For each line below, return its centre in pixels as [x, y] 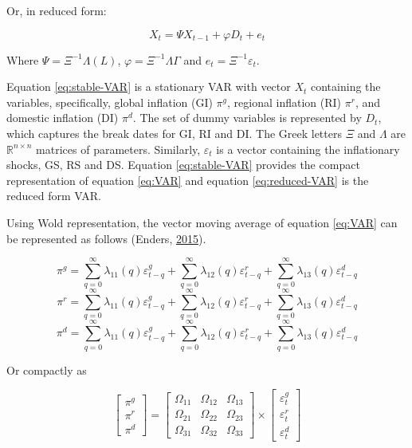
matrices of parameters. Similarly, [118, 149]
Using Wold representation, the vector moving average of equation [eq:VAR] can [202, 222]
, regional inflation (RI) [284, 102]
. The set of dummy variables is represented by [247, 118]
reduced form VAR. [54, 196]
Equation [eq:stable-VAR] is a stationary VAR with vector [149, 86]
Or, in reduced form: [57, 10]
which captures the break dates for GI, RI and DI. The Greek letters [174, 133]
